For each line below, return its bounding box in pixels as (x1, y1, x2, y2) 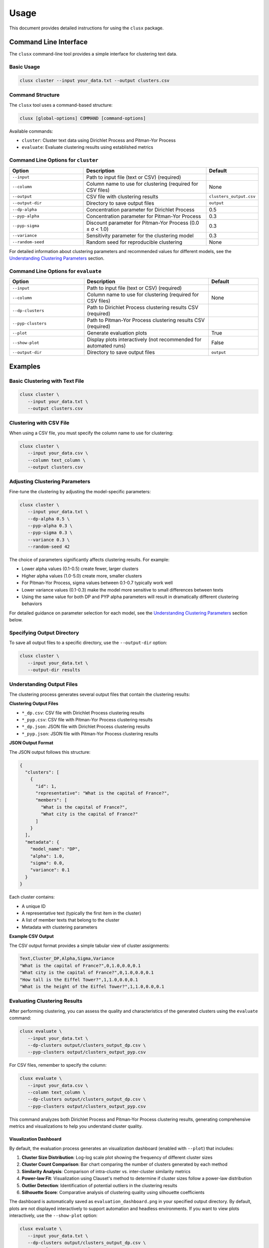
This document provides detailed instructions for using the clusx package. (9, 25, 164, 31)
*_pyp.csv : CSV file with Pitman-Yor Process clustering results (21, 716, 153, 722)
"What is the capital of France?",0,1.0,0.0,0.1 (19, 962, 141, 968)
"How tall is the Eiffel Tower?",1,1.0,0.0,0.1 (19, 976, 138, 982)
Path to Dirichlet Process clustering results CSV (87, 304, 199, 311)
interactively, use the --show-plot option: (9, 1213, 98, 1219)
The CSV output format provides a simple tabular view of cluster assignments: (9, 942, 170, 948)
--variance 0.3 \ (27, 537, 70, 543)
